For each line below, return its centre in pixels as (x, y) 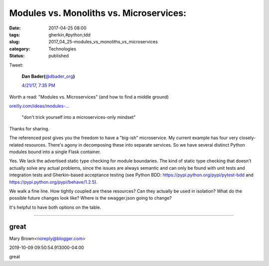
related (16, 145)
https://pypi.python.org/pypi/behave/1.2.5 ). (53, 182)
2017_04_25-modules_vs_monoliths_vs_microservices (103, 42)
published (59, 56)
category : (20, 49)
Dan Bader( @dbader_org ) (48, 76)
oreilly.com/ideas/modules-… (39, 106)
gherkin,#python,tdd (69, 34)
